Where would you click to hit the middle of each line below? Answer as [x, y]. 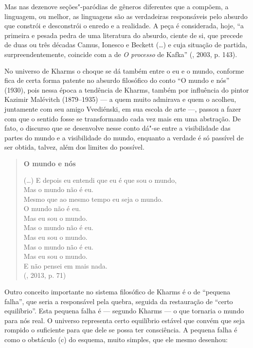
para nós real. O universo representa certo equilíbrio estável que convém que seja [125, 320]
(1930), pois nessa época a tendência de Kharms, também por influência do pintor [127, 89]
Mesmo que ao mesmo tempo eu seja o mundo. [93, 199]
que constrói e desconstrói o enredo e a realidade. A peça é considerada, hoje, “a [124, 26]
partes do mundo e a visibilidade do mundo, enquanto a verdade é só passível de [124, 137]
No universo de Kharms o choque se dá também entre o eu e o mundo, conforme [124, 70]
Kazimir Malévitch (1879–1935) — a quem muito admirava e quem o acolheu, [120, 99]
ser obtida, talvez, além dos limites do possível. [74, 147]
